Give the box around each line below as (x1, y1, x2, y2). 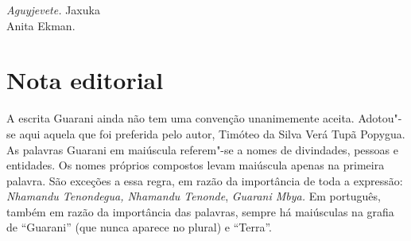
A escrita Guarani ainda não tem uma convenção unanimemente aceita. (6, 110, 355, 126)
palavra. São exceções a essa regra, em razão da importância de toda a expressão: (6, 172, 403, 189)
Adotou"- (358, 110, 402, 126)
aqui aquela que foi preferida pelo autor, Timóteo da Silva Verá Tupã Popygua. (19, 125, 405, 142)
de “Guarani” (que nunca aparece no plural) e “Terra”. (6, 219, 272, 235)
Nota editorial (6, 64, 164, 96)
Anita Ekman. (6, 17, 76, 33)
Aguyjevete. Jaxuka (6, 2, 100, 17)
